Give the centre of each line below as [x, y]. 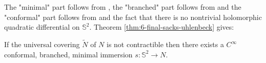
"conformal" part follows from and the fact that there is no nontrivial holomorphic [133, 17]
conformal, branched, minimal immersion [68, 54]
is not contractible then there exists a [165, 44]
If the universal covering [42, 44]
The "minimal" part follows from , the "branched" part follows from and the [123, 7]
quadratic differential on [42, 27]
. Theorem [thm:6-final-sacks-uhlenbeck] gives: [162, 27]
